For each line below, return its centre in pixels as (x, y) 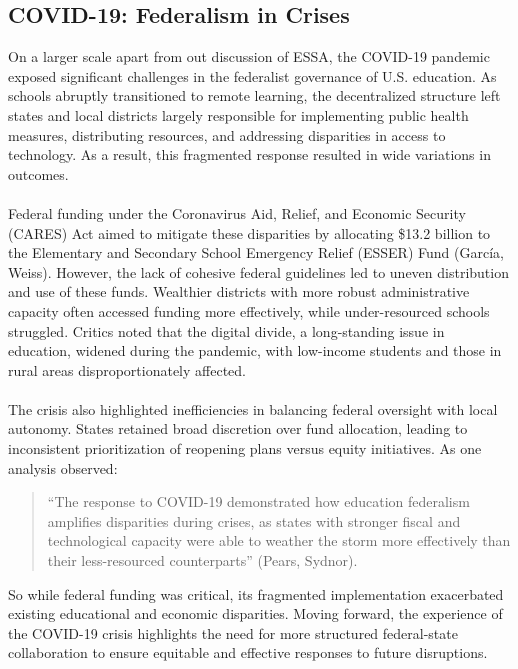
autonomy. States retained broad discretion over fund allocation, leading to (238, 428)
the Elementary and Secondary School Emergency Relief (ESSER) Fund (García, (256, 252)
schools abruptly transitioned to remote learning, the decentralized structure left (254, 95)
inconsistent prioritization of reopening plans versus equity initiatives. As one (245, 448)
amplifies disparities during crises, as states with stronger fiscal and (254, 520)
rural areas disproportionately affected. (127, 369)
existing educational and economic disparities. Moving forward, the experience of (255, 613)
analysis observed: (63, 467)
